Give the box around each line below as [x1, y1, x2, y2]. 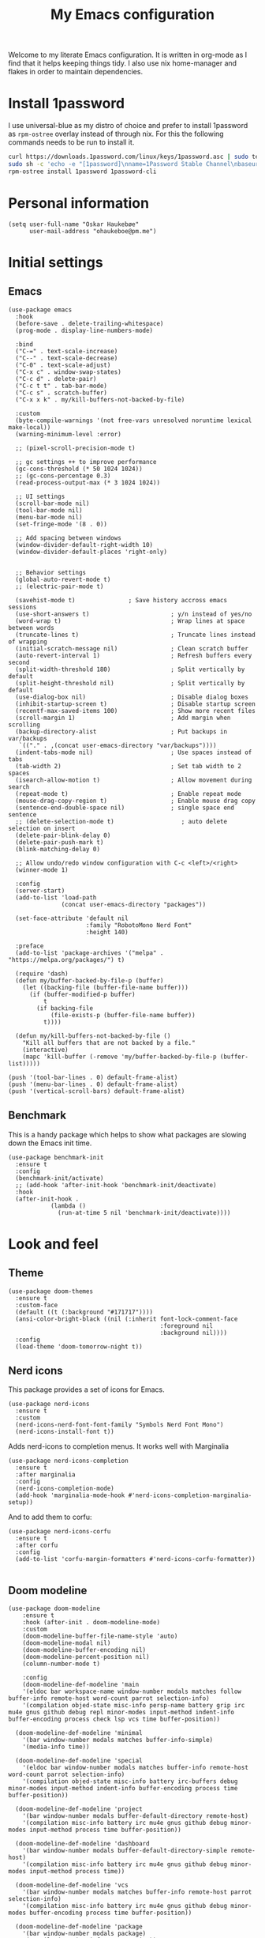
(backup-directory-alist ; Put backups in [15, 727, 227, 736]
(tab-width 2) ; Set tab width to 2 [15, 762, 242, 770]
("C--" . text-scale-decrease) [15, 354, 118, 362]
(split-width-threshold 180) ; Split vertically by [15, 665, 245, 673]
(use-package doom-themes [8, 1287, 93, 1295]
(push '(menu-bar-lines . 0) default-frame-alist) [8, 1080, 178, 1088]
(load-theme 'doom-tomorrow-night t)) [15, 1342, 144, 1351]
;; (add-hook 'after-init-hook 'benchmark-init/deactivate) [15, 1181, 217, 1189]
